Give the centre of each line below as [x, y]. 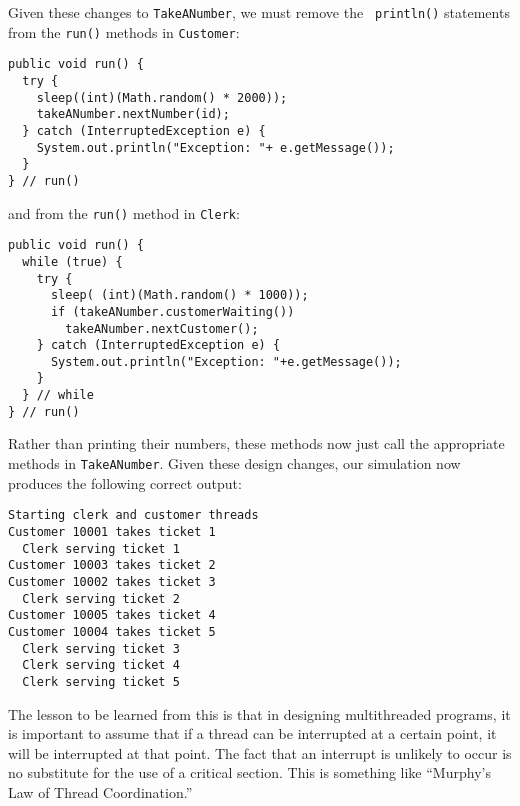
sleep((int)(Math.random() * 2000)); [162, 97]
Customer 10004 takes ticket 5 [112, 631]
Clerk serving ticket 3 [101, 648]
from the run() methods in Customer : [124, 31]
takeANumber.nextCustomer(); [162, 328]
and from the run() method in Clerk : [124, 212]
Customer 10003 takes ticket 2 [112, 565]
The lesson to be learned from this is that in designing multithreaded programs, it [259, 713]
